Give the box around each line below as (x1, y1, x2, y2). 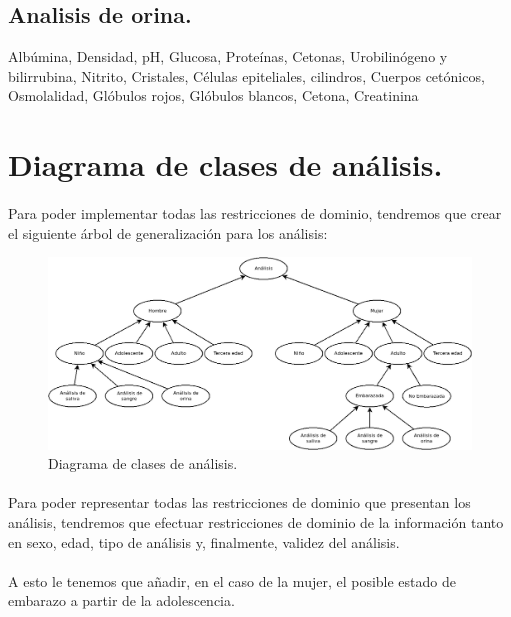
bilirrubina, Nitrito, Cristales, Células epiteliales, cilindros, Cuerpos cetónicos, (8, 65, 485, 86)
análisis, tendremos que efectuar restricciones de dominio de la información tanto (8, 512, 504, 533)
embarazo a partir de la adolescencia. (8, 590, 235, 611)
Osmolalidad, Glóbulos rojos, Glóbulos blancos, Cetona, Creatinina (8, 85, 419, 106)
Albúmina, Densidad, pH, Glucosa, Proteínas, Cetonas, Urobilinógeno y (8, 46, 448, 67)
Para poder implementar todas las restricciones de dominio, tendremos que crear (8, 202, 502, 223)
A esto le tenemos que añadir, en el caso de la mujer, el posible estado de (8, 570, 456, 591)
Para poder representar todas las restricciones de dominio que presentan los (8, 492, 471, 513)
